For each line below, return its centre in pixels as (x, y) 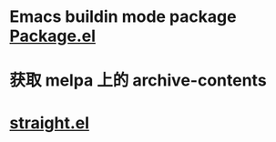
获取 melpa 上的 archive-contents (138, 81)
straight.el (49, 122)
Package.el (53, 36)
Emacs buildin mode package (123, 17)
